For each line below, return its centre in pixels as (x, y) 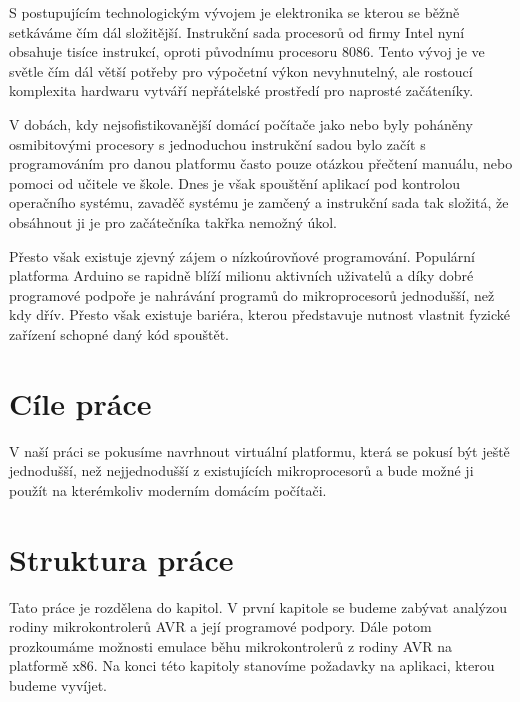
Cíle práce (80, 402)
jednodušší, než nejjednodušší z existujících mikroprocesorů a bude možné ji (241, 470)
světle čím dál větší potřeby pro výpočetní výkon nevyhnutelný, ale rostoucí (241, 70)
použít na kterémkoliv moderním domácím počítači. (168, 489)
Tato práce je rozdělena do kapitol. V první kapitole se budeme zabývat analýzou (258, 606)
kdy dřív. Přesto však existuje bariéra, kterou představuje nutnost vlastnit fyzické (260, 314)
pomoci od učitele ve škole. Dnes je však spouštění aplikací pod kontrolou (234, 182)
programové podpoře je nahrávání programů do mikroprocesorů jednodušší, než (252, 294)
